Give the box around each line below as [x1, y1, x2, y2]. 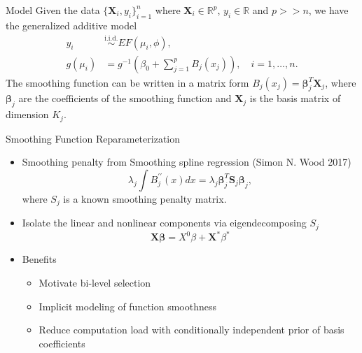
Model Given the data [6, 3, 100, 17]
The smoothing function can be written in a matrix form [6, 75, 249, 89]
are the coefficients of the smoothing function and [18, 91, 232, 106]
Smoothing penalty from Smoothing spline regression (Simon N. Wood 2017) [22, 154, 351, 169]
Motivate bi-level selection [39, 275, 151, 289]
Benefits [22, 252, 57, 266]
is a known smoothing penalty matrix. [63, 191, 227, 206]
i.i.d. [104, 34, 118, 42]
